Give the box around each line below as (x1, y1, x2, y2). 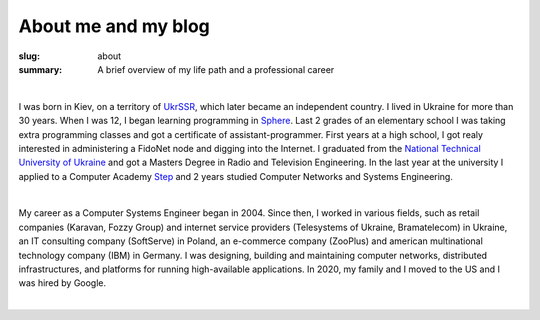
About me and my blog (18, 15, 210, 37)
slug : (18, 50, 40, 62)
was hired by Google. (18, 277, 107, 289)
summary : (18, 63, 63, 75)
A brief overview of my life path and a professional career (97, 63, 335, 75)
